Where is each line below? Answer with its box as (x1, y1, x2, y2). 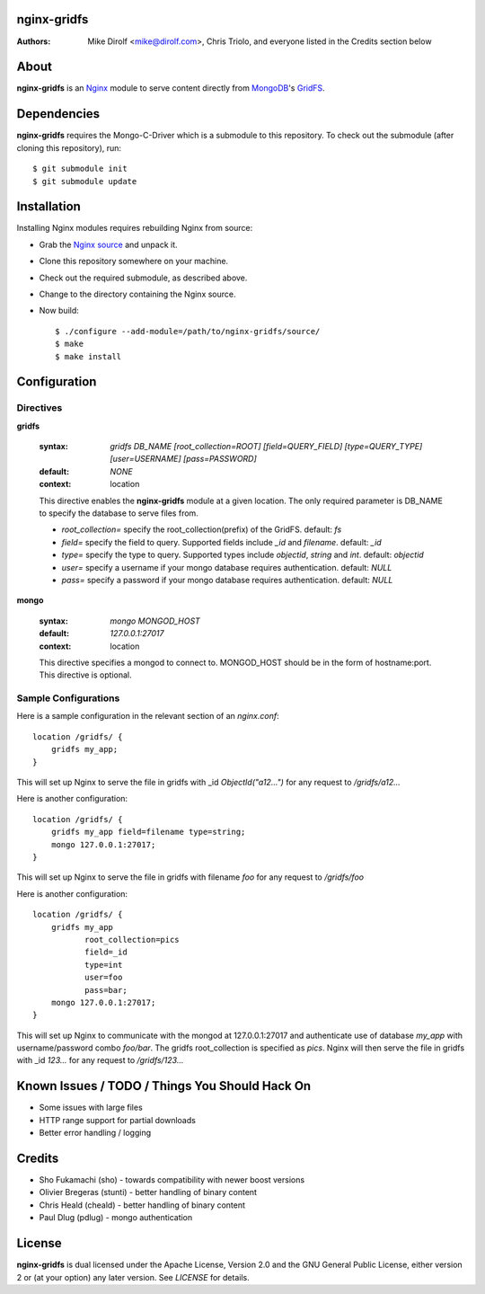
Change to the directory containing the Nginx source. (39, 288, 236, 299)
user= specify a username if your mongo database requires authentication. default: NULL (61, 562, 392, 572)
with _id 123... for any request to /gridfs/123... (16, 1055, 184, 1066)
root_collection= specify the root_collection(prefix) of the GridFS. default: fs (61, 524, 342, 535)
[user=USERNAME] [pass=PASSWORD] (110, 454, 258, 465)
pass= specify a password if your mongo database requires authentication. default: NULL (61, 574, 393, 585)
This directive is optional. (39, 669, 132, 680)
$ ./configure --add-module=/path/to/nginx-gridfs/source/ (55, 326, 321, 336)
